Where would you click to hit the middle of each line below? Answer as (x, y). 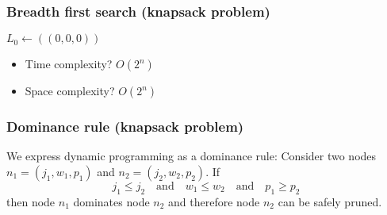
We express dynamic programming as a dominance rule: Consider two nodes (192, 156)
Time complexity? (69, 64)
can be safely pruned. (330, 201)
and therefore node (214, 201)
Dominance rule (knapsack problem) (125, 127)
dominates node (111, 201)
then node (31, 201)
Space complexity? (70, 91)
